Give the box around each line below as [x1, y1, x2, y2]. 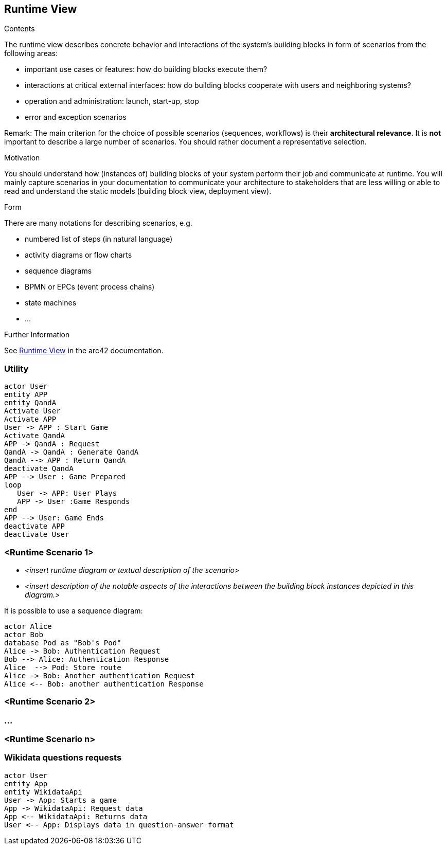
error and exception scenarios [25, 113, 127, 122]
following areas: [4, 49, 58, 58]
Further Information [4, 330, 70, 339]
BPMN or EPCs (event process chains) [25, 282, 155, 292]
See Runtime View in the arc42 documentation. [4, 346, 164, 355]
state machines [25, 298, 77, 308]
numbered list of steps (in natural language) [25, 234, 173, 244]
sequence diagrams [25, 266, 92, 276]
